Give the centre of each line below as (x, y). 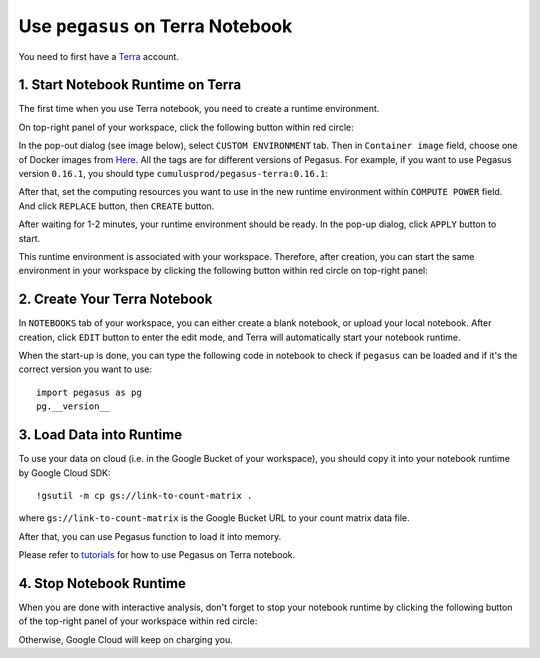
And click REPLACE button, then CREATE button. (116, 206)
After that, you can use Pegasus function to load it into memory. (150, 536)
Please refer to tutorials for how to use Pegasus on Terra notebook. (157, 555)
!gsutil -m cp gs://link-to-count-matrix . (144, 495)
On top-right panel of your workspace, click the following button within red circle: (186, 127)
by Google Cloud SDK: (64, 472)
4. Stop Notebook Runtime (102, 583)
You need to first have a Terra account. (99, 56)
